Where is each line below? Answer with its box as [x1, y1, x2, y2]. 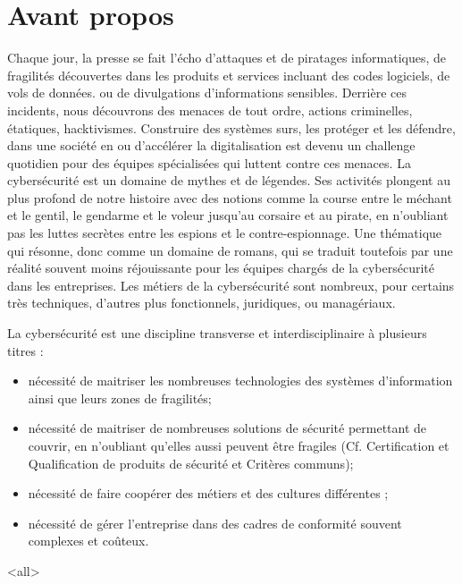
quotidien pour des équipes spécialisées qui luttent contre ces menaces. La [7, 153, 411, 172]
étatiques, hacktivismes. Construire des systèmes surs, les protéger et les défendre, [7, 118, 456, 137]
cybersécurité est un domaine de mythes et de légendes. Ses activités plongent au [7, 171, 450, 190]
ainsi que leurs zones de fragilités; [28, 388, 212, 407]
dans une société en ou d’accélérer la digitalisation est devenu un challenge [7, 136, 416, 155]
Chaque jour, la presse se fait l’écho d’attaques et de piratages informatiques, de [7, 48, 446, 67]
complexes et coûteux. [28, 531, 149, 550]
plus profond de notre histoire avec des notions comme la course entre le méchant [7, 188, 452, 207]
